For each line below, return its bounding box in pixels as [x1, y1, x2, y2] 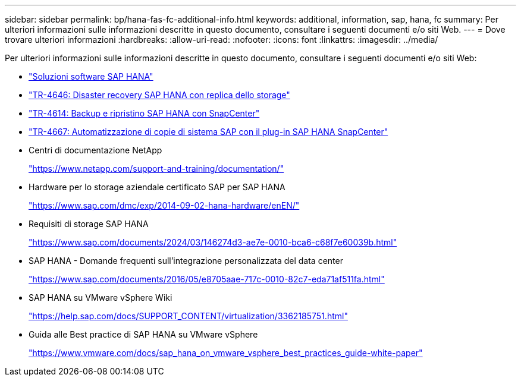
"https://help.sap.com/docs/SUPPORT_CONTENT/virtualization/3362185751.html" [29, 311, 348, 321]
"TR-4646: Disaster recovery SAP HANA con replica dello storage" [29, 90, 290, 100]
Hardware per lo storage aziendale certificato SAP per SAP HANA [29, 182, 285, 192]
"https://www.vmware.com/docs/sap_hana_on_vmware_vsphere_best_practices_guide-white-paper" [29, 348, 423, 358]
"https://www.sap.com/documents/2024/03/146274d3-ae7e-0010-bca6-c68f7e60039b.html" [29, 237, 397, 247]
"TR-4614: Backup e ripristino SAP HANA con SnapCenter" [29, 108, 260, 118]
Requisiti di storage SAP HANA [29, 219, 149, 229]
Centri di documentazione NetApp [29, 145, 162, 155]
